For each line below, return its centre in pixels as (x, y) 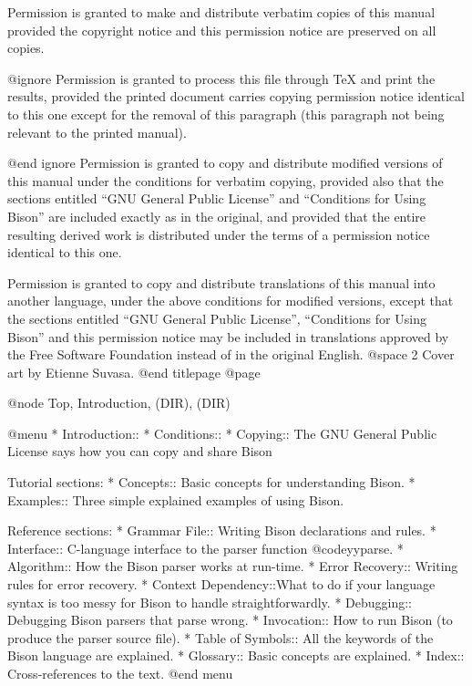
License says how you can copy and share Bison (140, 451)
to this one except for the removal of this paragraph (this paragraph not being (226, 114)
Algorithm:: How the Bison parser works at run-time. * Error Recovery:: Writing (233, 566)
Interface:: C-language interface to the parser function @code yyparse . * (205, 548)
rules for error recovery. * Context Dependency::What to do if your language (221, 584)
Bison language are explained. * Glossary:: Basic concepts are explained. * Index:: (236, 655)
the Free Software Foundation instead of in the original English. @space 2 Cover (231, 354)
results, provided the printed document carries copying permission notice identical (236, 96)
